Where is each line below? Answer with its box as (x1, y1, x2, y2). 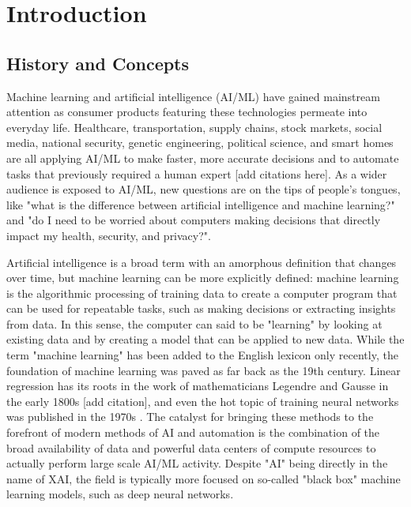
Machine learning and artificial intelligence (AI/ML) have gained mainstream (6, 88, 380, 104)
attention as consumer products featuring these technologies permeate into (6, 103, 368, 120)
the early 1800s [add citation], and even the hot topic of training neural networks (6, 392, 399, 409)
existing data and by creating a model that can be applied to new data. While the (6, 331, 405, 347)
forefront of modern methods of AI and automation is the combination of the (6, 424, 380, 441)
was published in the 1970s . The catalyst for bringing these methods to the (6, 408, 374, 425)
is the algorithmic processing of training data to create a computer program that (6, 284, 398, 301)
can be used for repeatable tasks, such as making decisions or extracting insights (6, 300, 396, 317)
